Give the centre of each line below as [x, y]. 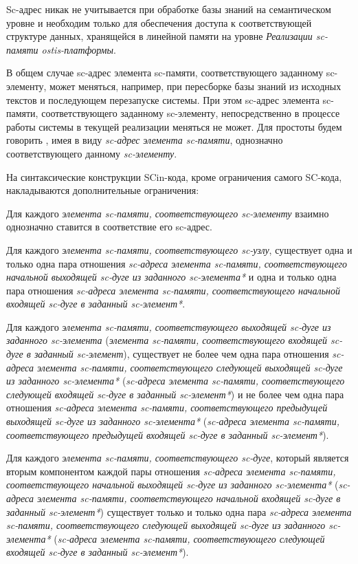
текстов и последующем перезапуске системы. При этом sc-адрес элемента [163, 99]
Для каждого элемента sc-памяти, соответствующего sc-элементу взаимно [168, 213]
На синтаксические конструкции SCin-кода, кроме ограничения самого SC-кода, [174, 176]
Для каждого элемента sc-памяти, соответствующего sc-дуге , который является [178, 458]
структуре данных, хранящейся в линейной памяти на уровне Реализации [159, 36]
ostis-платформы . [79, 49]
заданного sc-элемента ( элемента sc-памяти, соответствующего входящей [167, 340]
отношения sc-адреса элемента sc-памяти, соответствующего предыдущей [167, 408]
